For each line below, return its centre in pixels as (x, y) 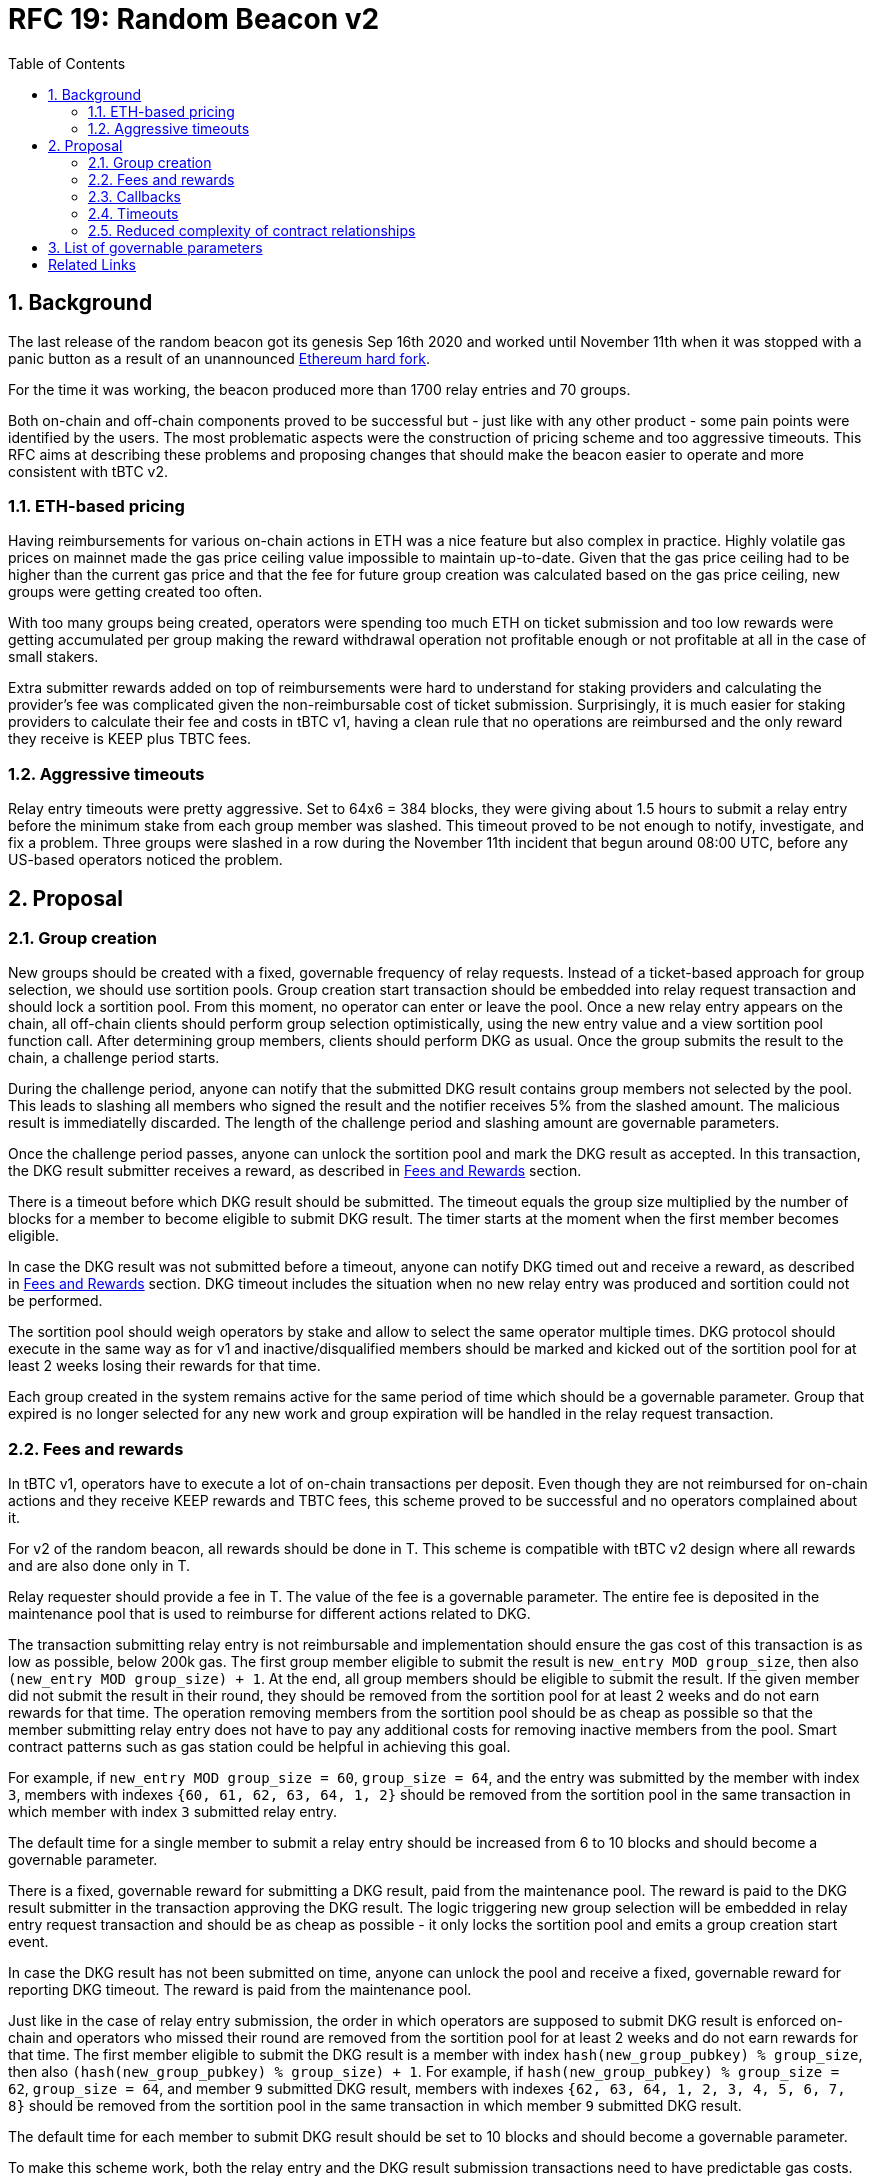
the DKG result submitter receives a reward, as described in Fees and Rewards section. (295, 1171)
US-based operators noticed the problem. (145, 860)
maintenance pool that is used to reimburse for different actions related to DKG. (269, 1614)
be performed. (55, 1301)
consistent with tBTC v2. (88, 471)
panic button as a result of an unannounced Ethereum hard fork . (219, 358)
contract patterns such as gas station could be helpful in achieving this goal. (259, 1747)
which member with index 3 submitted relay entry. (173, 1812)
